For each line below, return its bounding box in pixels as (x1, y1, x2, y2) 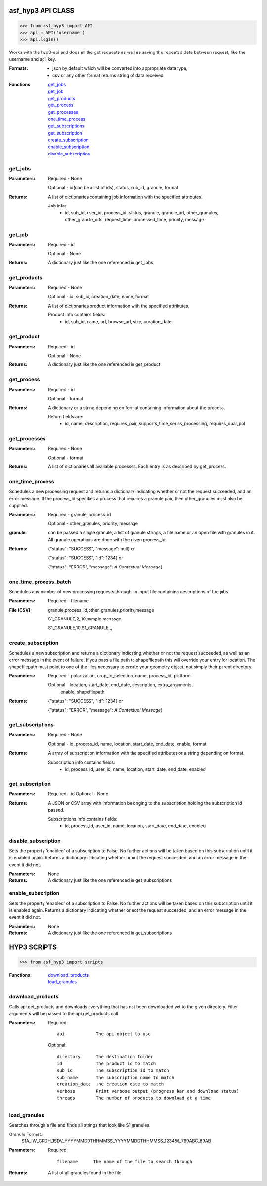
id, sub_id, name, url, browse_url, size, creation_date (65, 318, 172, 324)
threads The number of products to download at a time (57, 1095, 211, 1101)
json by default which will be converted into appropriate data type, (52, 65, 188, 71)
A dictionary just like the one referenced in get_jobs (48, 259, 153, 265)
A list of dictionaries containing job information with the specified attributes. (48, 194, 203, 200)
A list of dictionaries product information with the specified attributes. (48, 303, 190, 309)
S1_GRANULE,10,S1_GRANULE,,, (48, 625, 112, 631)
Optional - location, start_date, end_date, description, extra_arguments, (48, 682, 193, 688)
